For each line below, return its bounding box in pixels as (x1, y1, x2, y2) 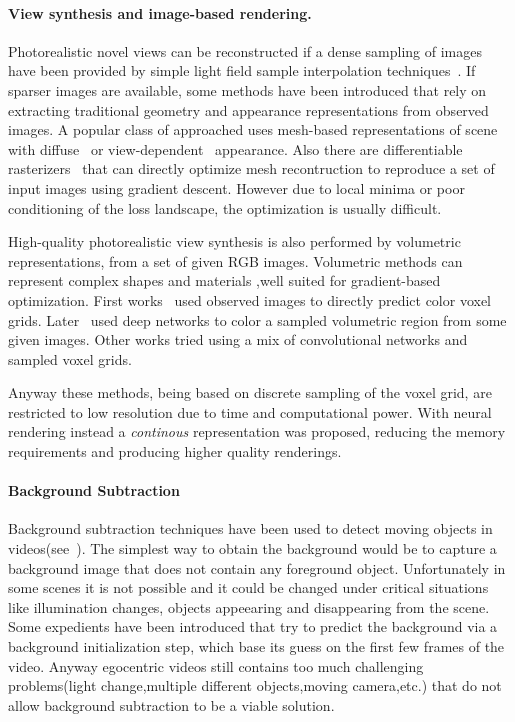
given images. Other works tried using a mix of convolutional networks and (8, 329, 468, 350)
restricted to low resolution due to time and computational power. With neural (8, 401, 492, 422)
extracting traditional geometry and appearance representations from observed (8, 99, 489, 120)
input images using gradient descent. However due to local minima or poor (8, 177, 465, 198)
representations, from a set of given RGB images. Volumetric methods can (8, 250, 463, 271)
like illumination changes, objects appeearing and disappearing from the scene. (8, 596, 490, 617)
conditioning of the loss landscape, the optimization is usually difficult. (8, 197, 442, 218)
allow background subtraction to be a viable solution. (8, 694, 335, 715)
